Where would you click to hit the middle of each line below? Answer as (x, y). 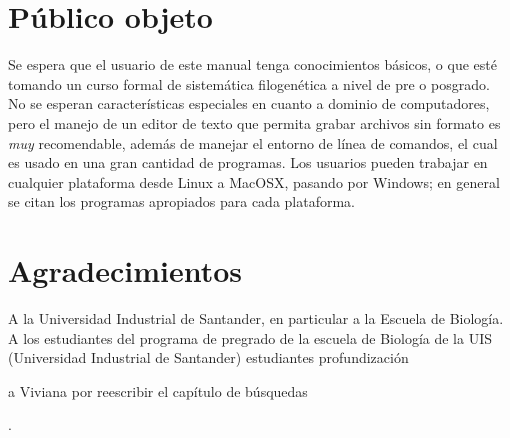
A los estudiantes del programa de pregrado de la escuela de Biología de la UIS (250, 337)
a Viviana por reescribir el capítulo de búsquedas (158, 390)
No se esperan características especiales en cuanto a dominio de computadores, (249, 103)
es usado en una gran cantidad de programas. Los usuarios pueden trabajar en (248, 162)
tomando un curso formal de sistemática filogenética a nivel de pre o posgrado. (249, 83)
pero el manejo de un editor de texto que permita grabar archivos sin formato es (254, 122)
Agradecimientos (125, 270)
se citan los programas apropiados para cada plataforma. (182, 201)
